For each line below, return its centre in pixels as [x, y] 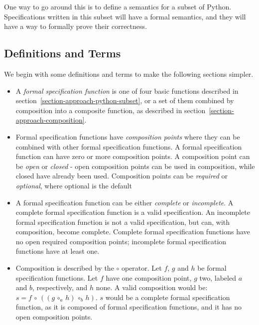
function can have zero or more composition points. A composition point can [133, 156]
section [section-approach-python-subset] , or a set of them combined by [125, 100]
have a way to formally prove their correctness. [75, 26]
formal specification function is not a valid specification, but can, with [123, 222]
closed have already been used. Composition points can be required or [122, 176]
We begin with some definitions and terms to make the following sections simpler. [129, 74]
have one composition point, [149, 277]
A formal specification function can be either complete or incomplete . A [125, 202]
